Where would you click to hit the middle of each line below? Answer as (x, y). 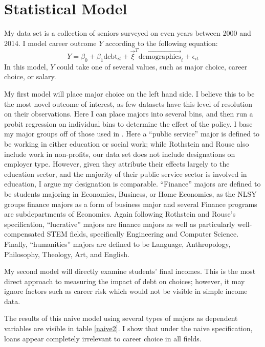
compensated (25, 234)
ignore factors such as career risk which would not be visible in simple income (126, 291)
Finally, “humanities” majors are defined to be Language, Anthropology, (117, 244)
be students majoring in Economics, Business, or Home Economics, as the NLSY (130, 193)
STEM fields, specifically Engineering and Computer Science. (143, 234)
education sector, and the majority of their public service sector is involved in (126, 173)
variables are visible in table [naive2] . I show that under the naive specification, (128, 328)
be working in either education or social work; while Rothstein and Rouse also (127, 143)
